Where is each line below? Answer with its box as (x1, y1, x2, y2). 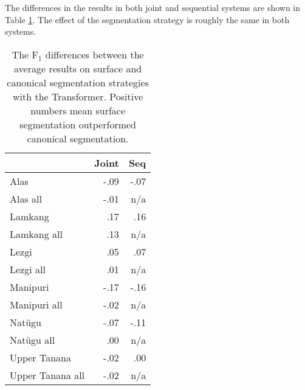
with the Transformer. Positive (12, 89, 143, 103)
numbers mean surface (30, 103, 126, 117)
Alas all (10, 191, 42, 206)
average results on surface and (14, 61, 142, 75)
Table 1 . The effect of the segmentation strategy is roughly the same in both (5, 13, 290, 26)
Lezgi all (10, 262, 46, 276)
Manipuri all (10, 297, 63, 312)
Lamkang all (10, 226, 63, 241)
